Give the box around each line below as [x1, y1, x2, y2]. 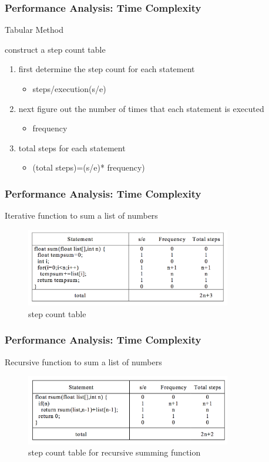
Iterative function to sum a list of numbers [5, 209, 158, 222]
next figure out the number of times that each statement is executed [18, 102, 264, 114]
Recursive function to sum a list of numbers [5, 355, 162, 368]
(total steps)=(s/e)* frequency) [32, 161, 145, 174]
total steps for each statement [18, 141, 126, 154]
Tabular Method [5, 23, 64, 36]
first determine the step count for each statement [18, 63, 195, 75]
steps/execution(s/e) [32, 83, 106, 94]
